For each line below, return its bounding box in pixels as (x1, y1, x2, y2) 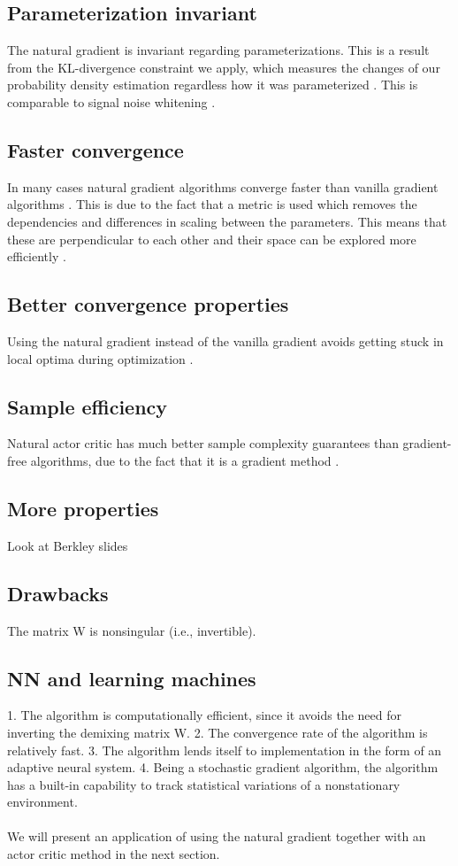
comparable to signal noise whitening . (7, 92, 216, 111)
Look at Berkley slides (7, 536, 128, 554)
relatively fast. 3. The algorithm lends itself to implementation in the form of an (7, 740, 442, 759)
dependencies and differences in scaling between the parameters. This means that (7, 212, 447, 230)
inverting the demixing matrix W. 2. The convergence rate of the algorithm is (7, 723, 428, 741)
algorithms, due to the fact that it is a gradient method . (30, 451, 340, 469)
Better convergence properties (7, 290, 289, 318)
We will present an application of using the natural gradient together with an (7, 827, 426, 846)
